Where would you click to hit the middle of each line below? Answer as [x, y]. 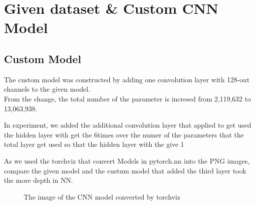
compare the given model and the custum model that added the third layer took [125, 170]
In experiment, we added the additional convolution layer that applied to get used [128, 125]
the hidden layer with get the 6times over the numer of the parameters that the [124, 134]
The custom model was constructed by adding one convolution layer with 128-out [127, 79]
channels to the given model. [47, 89]
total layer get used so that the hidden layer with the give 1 [94, 144]
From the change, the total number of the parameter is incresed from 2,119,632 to [127, 98]
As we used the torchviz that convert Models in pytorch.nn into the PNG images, [127, 160]
